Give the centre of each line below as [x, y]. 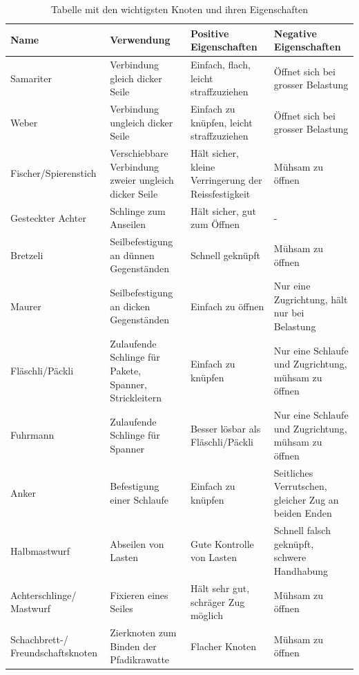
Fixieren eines [139, 595]
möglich [206, 615]
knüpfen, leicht [221, 122]
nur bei [289, 313]
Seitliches [293, 472]
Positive [210, 33]
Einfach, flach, [220, 65]
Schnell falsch [302, 530]
